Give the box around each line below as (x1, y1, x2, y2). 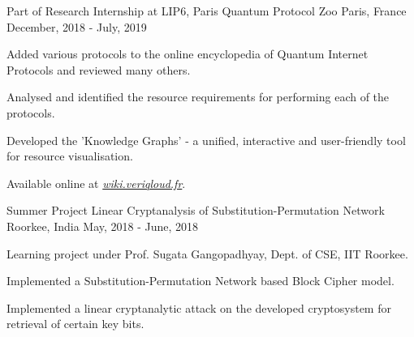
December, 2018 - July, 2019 (6, 18, 147, 35)
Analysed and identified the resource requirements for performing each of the (6, 88, 390, 105)
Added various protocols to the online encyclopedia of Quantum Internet (6, 45, 369, 62)
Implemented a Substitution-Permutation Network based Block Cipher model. (6, 272, 395, 289)
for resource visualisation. (6, 147, 133, 164)
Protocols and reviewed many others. (6, 61, 191, 78)
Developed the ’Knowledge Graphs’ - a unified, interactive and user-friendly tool (6, 131, 406, 148)
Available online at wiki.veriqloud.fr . (6, 174, 186, 191)
